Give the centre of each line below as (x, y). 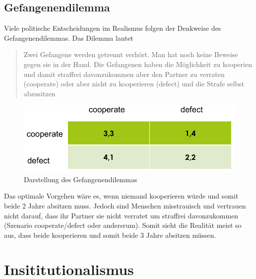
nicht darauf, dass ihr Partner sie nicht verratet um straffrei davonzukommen (121, 215)
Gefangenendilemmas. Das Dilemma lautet (69, 37)
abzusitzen (39, 93)
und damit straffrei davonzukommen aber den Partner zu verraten (124, 74)
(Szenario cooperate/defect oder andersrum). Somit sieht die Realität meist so (123, 225)
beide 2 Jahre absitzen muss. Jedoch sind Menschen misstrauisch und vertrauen (125, 205)
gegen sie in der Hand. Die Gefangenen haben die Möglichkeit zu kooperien (138, 64)
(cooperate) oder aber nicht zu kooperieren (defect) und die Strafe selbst (134, 84)
